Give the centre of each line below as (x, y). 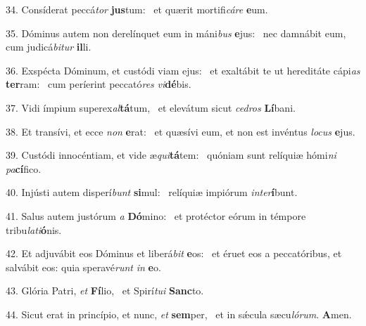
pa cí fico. (24, 168)
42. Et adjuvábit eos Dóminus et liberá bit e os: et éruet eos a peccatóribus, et (174, 253)
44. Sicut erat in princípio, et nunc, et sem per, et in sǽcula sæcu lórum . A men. (179, 314)
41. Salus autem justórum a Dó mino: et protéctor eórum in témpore (156, 215)
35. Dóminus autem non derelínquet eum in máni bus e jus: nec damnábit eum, (176, 33)
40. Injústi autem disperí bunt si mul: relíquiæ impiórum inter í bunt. (152, 192)
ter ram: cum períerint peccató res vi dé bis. (99, 84)
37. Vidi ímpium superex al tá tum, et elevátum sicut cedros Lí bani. (151, 107)
